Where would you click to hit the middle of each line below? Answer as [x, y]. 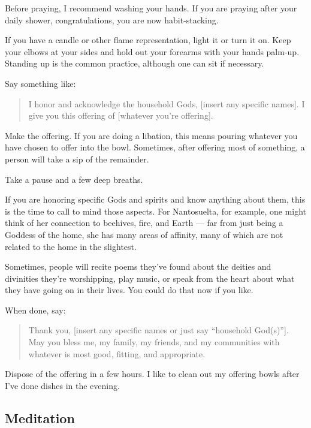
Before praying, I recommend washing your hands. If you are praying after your [151, 8]
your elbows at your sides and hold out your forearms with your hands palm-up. [152, 51]
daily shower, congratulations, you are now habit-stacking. [112, 19]
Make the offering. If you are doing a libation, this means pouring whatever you [151, 135]
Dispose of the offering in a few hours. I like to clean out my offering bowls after [152, 374]
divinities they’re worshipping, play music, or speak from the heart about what [150, 278]
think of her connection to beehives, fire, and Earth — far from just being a [144, 223]
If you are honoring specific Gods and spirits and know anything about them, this [155, 199]
